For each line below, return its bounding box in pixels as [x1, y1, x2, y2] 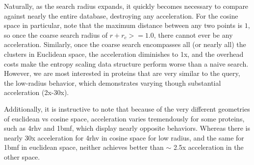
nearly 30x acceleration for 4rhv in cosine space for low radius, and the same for [4, 132, 244, 142]
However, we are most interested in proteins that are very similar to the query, [4, 68, 240, 78]
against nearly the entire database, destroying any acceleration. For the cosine [4, 10, 238, 21]
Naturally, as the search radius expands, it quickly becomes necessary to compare [4, 1, 249, 11]
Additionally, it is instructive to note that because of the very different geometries [4, 103, 250, 114]
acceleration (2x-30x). [4, 87, 69, 97]
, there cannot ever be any [153, 29, 233, 40]
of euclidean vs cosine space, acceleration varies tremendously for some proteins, [4, 113, 245, 123]
